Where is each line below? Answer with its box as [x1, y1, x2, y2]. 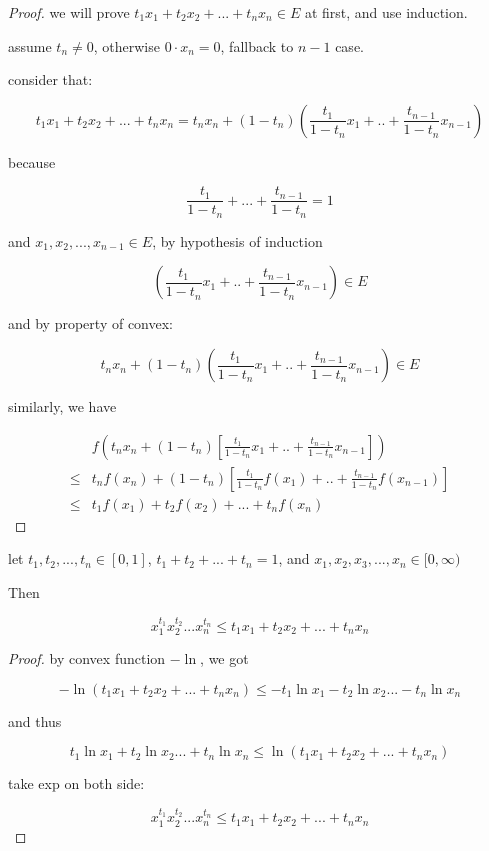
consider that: [8, 69, 93, 90]
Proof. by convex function [8, 648, 166, 669]
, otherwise [93, 35, 160, 56]
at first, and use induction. [304, 2, 468, 22]
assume [8, 35, 52, 56]
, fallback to [220, 35, 294, 56]
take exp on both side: [8, 773, 145, 794]
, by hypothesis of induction [152, 230, 323, 251]
